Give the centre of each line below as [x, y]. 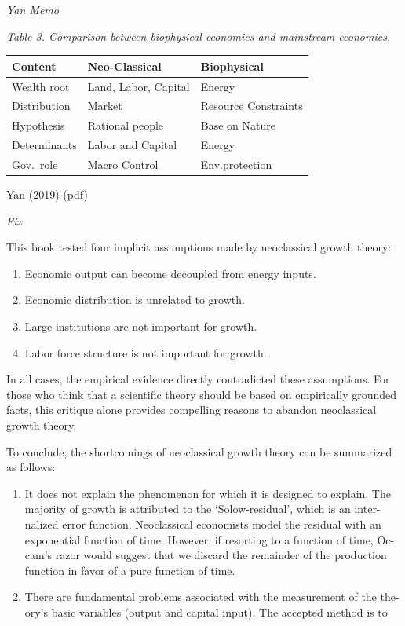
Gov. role [35, 164]
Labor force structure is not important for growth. [146, 352]
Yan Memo [33, 9]
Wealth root [41, 86]
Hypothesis [38, 125]
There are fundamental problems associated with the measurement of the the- [212, 597]
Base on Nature [238, 125]
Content [34, 66]
